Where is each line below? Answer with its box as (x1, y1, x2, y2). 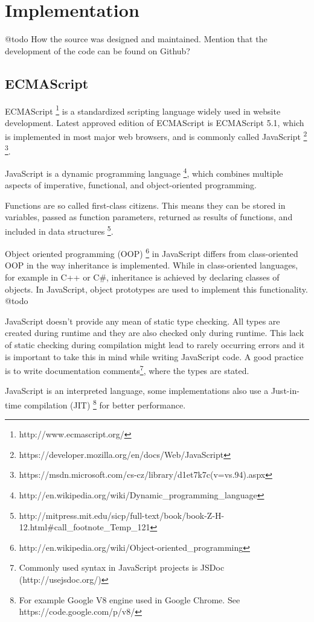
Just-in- (271, 384, 300, 397)
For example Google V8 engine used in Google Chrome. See (19, 593, 240, 606)
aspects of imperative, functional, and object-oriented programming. (5, 179, 257, 191)
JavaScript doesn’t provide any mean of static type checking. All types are (5, 314, 280, 327)
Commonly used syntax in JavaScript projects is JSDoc (19, 561, 225, 574)
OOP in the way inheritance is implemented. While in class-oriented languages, (5, 259, 298, 271)
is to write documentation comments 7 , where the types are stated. (5, 363, 249, 376)
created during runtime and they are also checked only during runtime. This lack (5, 326, 304, 339)
